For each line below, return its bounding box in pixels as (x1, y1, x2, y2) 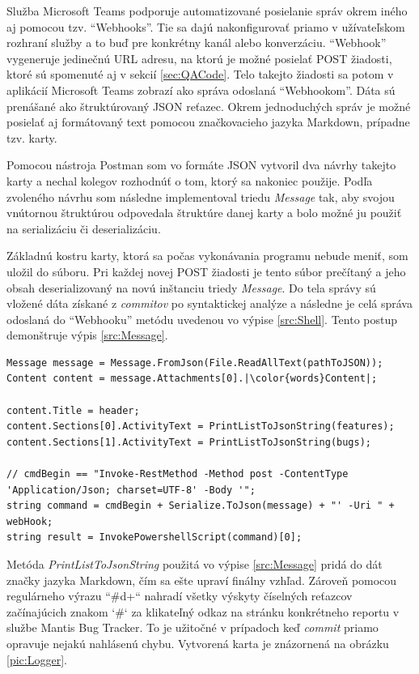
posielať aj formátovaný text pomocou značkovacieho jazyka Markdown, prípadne (6, 113, 410, 130)
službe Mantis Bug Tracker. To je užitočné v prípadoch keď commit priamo (6, 619, 379, 636)
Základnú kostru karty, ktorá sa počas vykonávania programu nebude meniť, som (6, 247, 408, 264)
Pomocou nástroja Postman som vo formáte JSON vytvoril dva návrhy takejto (6, 156, 396, 173)
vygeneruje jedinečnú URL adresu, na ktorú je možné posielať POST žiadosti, (6, 49, 392, 66)
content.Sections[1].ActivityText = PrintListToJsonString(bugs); (6, 436, 372, 448)
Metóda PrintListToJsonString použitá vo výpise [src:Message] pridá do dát (6, 556, 383, 572)
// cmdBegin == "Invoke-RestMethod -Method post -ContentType (6, 468, 349, 480)
